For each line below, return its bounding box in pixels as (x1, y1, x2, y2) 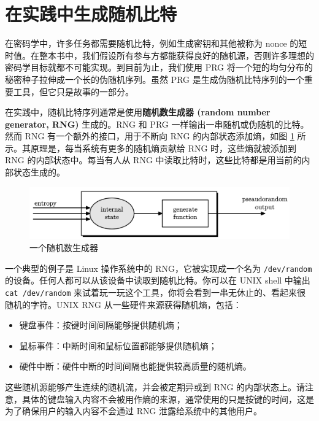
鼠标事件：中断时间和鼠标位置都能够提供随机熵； (19, 339, 217, 352)
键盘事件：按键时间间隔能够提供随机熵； (19, 319, 183, 331)
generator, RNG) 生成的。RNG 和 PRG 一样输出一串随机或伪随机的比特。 (5, 117, 309, 130)
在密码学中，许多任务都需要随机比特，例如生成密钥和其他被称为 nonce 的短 (5, 37, 307, 50)
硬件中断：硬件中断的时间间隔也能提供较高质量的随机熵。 (19, 360, 252, 373)
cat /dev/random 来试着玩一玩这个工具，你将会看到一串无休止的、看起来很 (5, 285, 306, 298)
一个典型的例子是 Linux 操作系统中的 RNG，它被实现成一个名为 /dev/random (5, 261, 312, 274)
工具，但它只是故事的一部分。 (13, 85, 134, 98)
